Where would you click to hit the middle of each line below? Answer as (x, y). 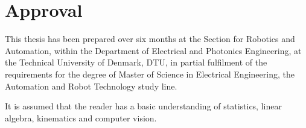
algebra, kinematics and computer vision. (81, 117)
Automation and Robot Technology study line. (91, 86)
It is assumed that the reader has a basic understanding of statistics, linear (143, 106)
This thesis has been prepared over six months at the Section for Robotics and (150, 39)
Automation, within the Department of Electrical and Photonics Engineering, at (153, 50)
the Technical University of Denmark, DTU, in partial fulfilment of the (136, 62)
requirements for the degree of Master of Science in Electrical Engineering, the (150, 74)
